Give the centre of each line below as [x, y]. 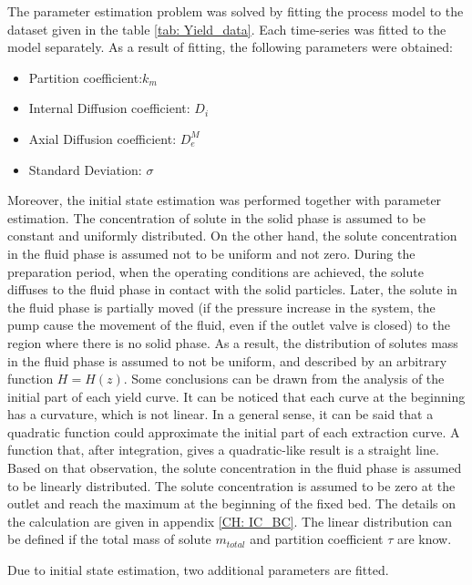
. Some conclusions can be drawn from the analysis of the [284, 379]
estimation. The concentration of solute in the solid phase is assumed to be [217, 217]
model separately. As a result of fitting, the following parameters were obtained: [230, 47]
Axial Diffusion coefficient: [103, 138]
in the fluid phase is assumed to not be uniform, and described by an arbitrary [227, 360]
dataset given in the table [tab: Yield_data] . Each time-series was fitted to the [227, 29]
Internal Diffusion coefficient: [109, 108]
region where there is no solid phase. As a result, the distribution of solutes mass [233, 342]
